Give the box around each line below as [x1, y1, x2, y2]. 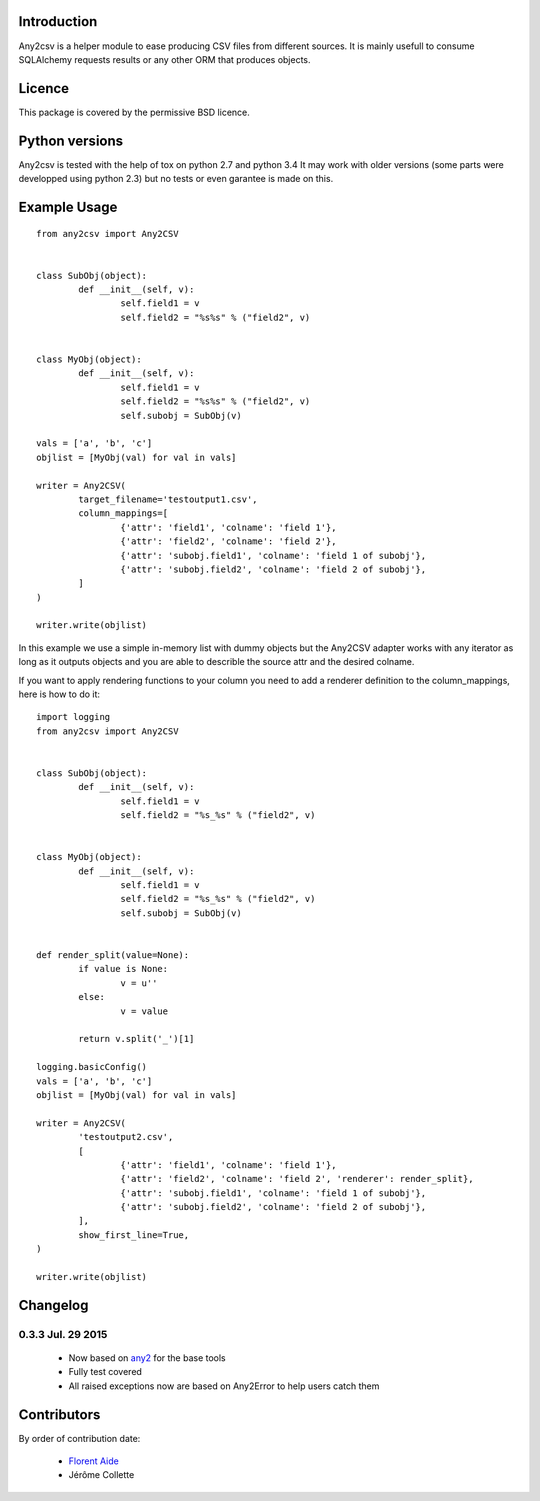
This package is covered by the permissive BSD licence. [18, 106, 250, 118]
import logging [36, 711, 111, 723]
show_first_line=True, [78, 1229, 190, 1240]
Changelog [18, 1296, 89, 1314]
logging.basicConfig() [36, 1061, 148, 1073]
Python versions [18, 132, 124, 149]
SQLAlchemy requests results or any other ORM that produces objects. [18, 53, 311, 65]
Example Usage [18, 198, 118, 215]
